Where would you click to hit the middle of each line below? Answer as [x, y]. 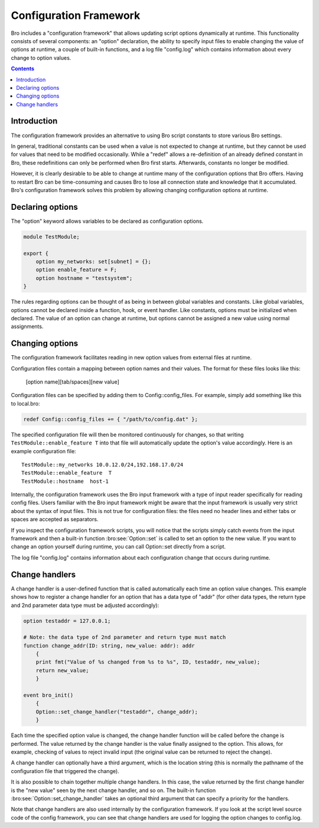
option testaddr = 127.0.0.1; [67, 621]
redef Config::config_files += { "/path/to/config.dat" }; [110, 419]
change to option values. [41, 58]
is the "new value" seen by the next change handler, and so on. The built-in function [113, 790]
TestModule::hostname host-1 [65, 481]
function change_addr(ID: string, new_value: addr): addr [109, 645]
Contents [23, 69]
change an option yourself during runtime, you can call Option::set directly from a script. [118, 547]
